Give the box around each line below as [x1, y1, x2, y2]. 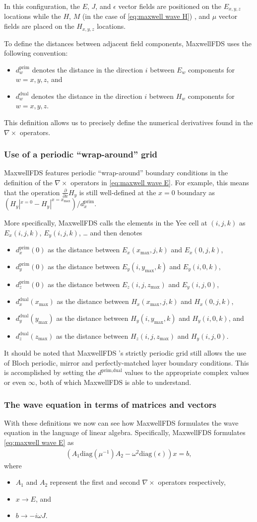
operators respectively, [158, 477, 226, 487]
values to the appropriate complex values [125, 367, 249, 377]
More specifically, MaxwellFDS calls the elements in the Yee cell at [4, 218, 207, 228]
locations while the [4, 11, 61, 21]
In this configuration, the [4, 1, 80, 11]
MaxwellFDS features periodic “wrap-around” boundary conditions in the [4, 167, 228, 178]
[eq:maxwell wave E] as [4, 437, 74, 447]
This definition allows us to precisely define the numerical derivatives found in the [4, 117, 253, 128]
